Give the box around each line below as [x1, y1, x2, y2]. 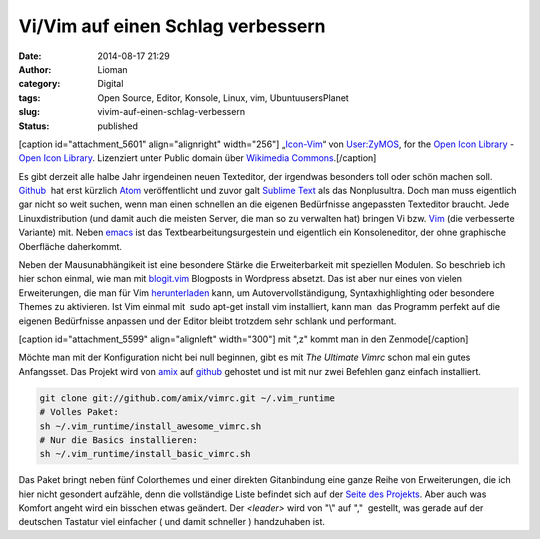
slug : [18, 106, 40, 118]
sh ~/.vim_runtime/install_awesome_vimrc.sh [39, 420, 262, 432]
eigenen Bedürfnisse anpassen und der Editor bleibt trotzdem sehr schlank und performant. [18, 315, 397, 327]
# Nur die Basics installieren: [39, 434, 199, 445]
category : [18, 78, 61, 90]
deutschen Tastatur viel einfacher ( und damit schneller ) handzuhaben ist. [18, 516, 325, 528]
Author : [18, 63, 52, 75]
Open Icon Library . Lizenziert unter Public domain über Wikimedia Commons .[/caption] [18, 152, 377, 164]
